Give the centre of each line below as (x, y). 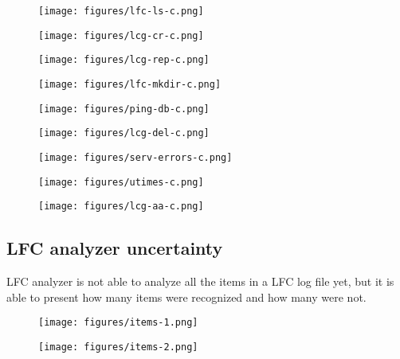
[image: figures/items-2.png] (118, 347)
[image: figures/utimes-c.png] (121, 182)
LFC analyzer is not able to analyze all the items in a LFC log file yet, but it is (200, 281)
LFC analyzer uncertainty (115, 248)
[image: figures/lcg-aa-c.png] (121, 207)
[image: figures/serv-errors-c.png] (135, 157)
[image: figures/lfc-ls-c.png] (121, 11)
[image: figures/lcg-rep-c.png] (124, 60)
